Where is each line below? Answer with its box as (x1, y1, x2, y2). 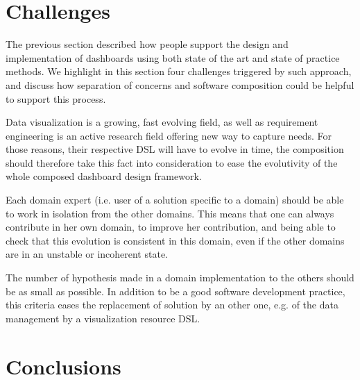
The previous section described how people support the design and (6, 37, 289, 51)
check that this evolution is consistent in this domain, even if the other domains (6, 233, 345, 247)
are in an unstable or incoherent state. (6, 247, 168, 261)
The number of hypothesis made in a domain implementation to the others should (6, 270, 354, 285)
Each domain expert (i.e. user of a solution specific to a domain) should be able (6, 192, 344, 207)
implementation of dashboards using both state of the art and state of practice (6, 50, 340, 65)
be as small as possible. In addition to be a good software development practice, (6, 283, 345, 298)
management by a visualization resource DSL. (6, 311, 200, 325)
